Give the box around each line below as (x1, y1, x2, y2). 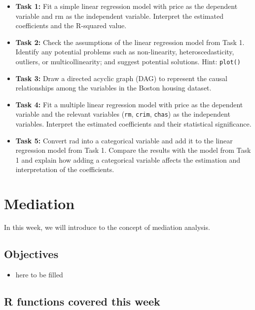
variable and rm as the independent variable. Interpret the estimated (15, 10, 223, 21)
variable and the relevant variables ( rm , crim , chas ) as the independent (15, 109, 230, 119)
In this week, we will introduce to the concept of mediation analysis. (4, 222, 210, 232)
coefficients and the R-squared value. (15, 20, 127, 31)
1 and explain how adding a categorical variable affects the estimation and (15, 154, 241, 165)
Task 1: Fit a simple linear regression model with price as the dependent (15, 1, 238, 11)
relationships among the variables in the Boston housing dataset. (15, 83, 212, 93)
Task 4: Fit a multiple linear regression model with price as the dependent (15, 99, 243, 109)
